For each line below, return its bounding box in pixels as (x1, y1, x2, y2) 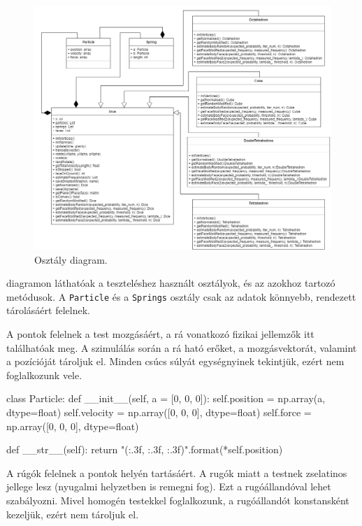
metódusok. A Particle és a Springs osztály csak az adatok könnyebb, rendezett (6, 289, 356, 304)
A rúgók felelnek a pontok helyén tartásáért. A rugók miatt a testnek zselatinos (6, 465, 347, 480)
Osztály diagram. (34, 252, 108, 266)
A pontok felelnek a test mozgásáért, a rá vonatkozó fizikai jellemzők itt (6, 327, 314, 341)
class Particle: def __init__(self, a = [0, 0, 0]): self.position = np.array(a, (6, 391, 326, 406)
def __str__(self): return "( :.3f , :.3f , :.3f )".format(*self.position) (6, 442, 283, 457)
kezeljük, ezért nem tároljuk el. (6, 506, 139, 521)
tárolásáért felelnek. (6, 303, 90, 318)
